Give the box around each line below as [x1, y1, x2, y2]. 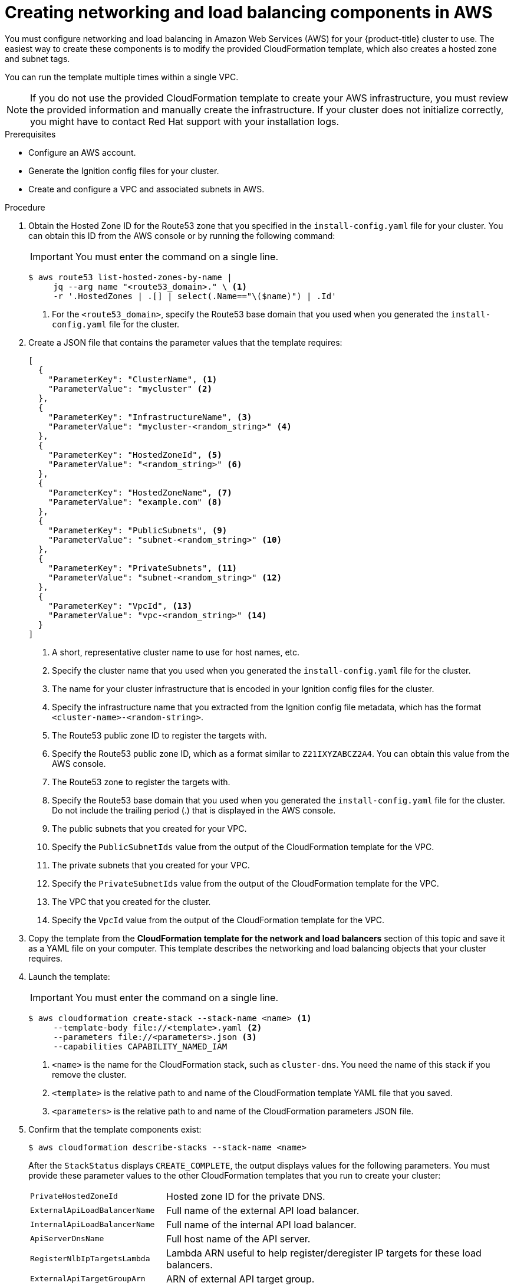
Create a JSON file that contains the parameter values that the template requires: [28, 337, 342, 347]
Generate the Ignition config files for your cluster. [28, 165, 219, 176]
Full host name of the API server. [166, 1232, 311, 1245]
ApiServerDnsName [30, 1234, 104, 1244]
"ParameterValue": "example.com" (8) [48, 497, 222, 507]
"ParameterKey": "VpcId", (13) [48, 601, 193, 611]
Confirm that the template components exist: [28, 1124, 202, 1134]
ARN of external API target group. [166, 1272, 315, 1285]
